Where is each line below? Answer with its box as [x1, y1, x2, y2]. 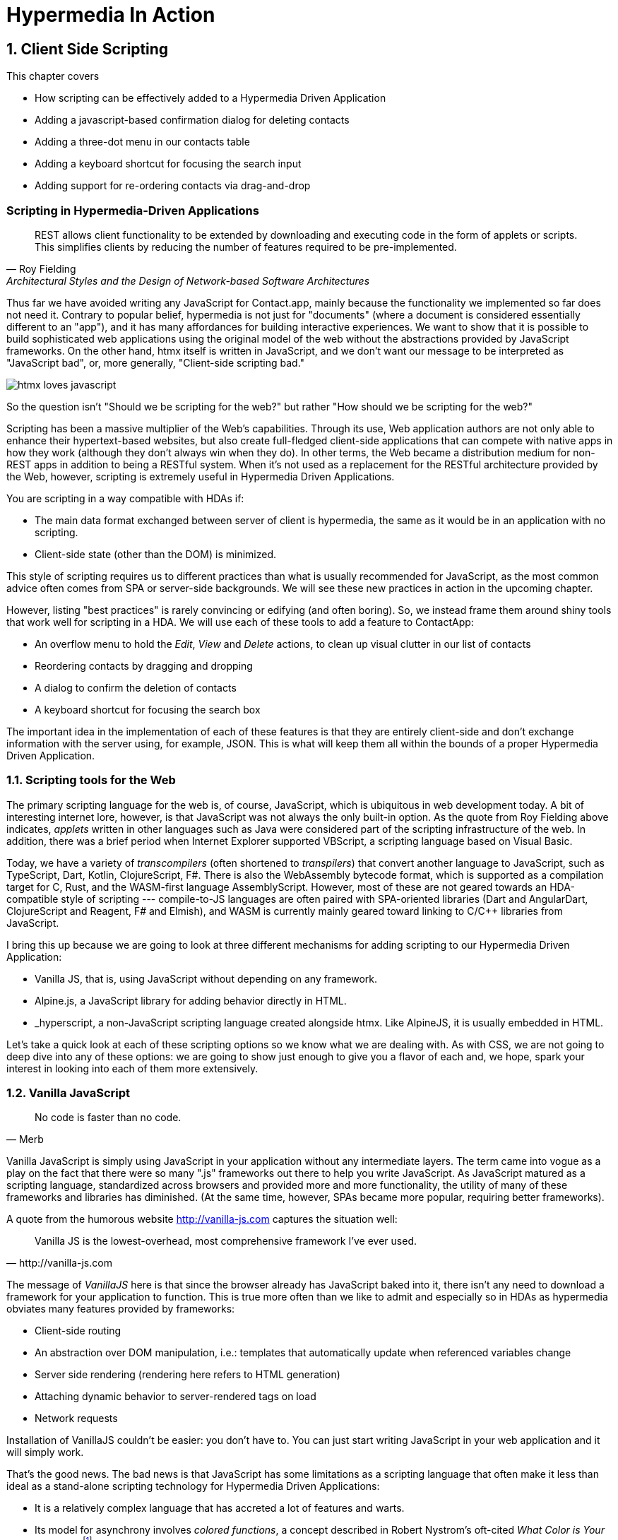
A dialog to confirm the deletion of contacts [35, 681, 237, 694]
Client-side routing [35, 1325, 121, 1337]
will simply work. [6, 1446, 84, 1459]
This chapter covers [6, 70, 100, 83]
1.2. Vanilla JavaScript [6, 1086, 130, 1101]
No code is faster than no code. [35, 1111, 182, 1124]
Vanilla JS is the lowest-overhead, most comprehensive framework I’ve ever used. [35, 1235, 417, 1248]
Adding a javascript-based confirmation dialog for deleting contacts [35, 114, 350, 126]
